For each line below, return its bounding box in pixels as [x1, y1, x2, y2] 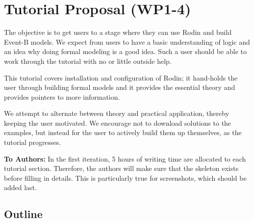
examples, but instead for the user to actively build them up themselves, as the [4, 127, 242, 138]
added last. [4, 182, 37, 193]
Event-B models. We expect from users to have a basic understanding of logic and [4, 36, 250, 47]
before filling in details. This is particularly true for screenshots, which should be [4, 172, 247, 183]
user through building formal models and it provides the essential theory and [4, 82, 235, 92]
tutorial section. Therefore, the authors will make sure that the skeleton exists [4, 163, 239, 173]
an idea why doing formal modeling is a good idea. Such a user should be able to [4, 46, 247, 56]
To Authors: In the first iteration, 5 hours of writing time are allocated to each [4, 153, 246, 164]
